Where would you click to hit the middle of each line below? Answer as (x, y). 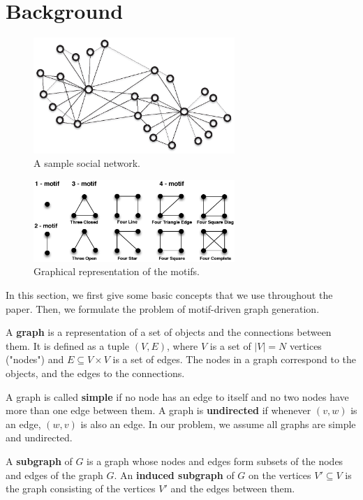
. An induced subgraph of (174, 475)
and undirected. (39, 437)
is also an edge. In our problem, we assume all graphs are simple (218, 424)
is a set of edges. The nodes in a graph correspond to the (235, 359)
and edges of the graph (54, 475)
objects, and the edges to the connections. (95, 373)
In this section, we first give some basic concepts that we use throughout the (169, 295)
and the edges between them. (233, 488)
